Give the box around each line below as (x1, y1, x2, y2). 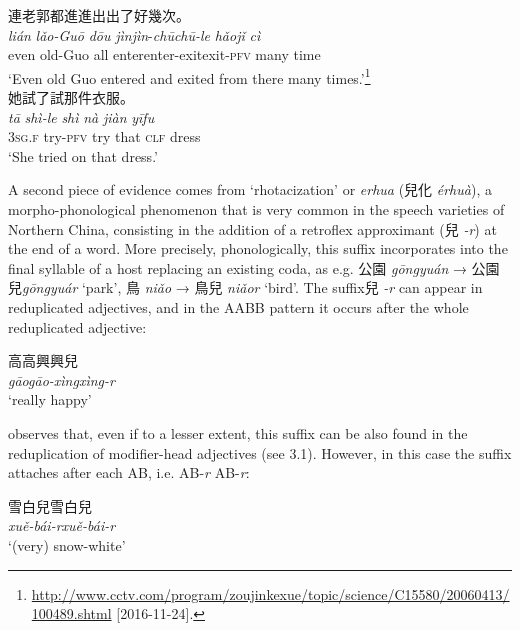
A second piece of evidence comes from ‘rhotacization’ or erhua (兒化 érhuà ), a (8, 179, 492, 200)
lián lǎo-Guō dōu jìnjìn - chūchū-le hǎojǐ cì (8, 24, 261, 45)
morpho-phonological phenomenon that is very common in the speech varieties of (8, 199, 505, 219)
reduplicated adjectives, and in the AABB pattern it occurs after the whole (8, 296, 469, 317)
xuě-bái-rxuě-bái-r (8, 515, 116, 536)
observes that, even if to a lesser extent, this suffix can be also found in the (8, 422, 468, 443)
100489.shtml (31, 603, 112, 624)
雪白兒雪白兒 (8, 495, 92, 516)
